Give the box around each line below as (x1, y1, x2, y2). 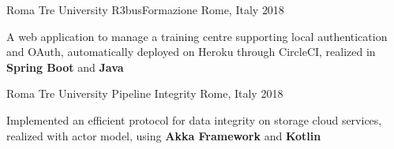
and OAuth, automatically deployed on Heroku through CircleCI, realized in (6, 43, 376, 60)
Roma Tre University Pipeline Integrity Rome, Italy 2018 (6, 85, 283, 102)
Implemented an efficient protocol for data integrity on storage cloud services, (6, 111, 382, 128)
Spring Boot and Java (6, 58, 124, 75)
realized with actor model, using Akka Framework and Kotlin (6, 127, 321, 143)
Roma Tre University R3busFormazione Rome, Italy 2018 (6, 2, 284, 17)
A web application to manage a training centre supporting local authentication (6, 28, 388, 44)
